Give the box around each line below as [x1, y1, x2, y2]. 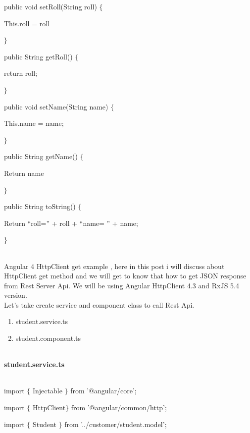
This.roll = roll [4, 18, 50, 28]
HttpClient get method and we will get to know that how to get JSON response [4, 271, 247, 281]
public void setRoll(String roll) [4, 1, 97, 11]
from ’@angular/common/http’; [71, 402, 167, 413]
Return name [4, 167, 44, 178]
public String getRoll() [4, 51, 73, 61]
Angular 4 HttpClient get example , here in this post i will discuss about [4, 261, 225, 271]
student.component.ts [15, 333, 81, 343]
